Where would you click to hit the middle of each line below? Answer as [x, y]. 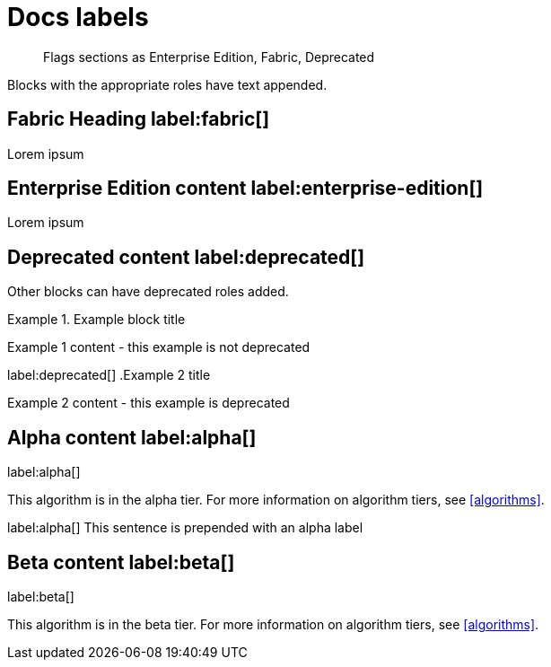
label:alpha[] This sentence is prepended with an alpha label [185, 528]
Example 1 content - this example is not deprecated [159, 347]
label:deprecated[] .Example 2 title [109, 375]
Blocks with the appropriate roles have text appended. [167, 84]
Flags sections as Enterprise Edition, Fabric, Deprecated [209, 57]
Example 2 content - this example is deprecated [149, 403]
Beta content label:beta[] [121, 562]
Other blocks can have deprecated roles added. [148, 292]
